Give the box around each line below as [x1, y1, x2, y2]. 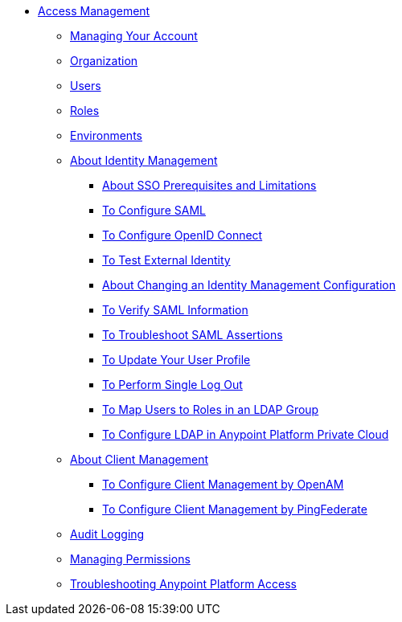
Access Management [38, 4, 150, 18]
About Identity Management [70, 153, 218, 167]
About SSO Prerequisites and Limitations [102, 178, 317, 192]
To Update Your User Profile [102, 353, 251, 366]
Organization [70, 54, 138, 68]
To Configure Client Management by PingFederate [102, 502, 367, 516]
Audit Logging [70, 527, 145, 541]
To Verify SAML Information [102, 303, 248, 317]
